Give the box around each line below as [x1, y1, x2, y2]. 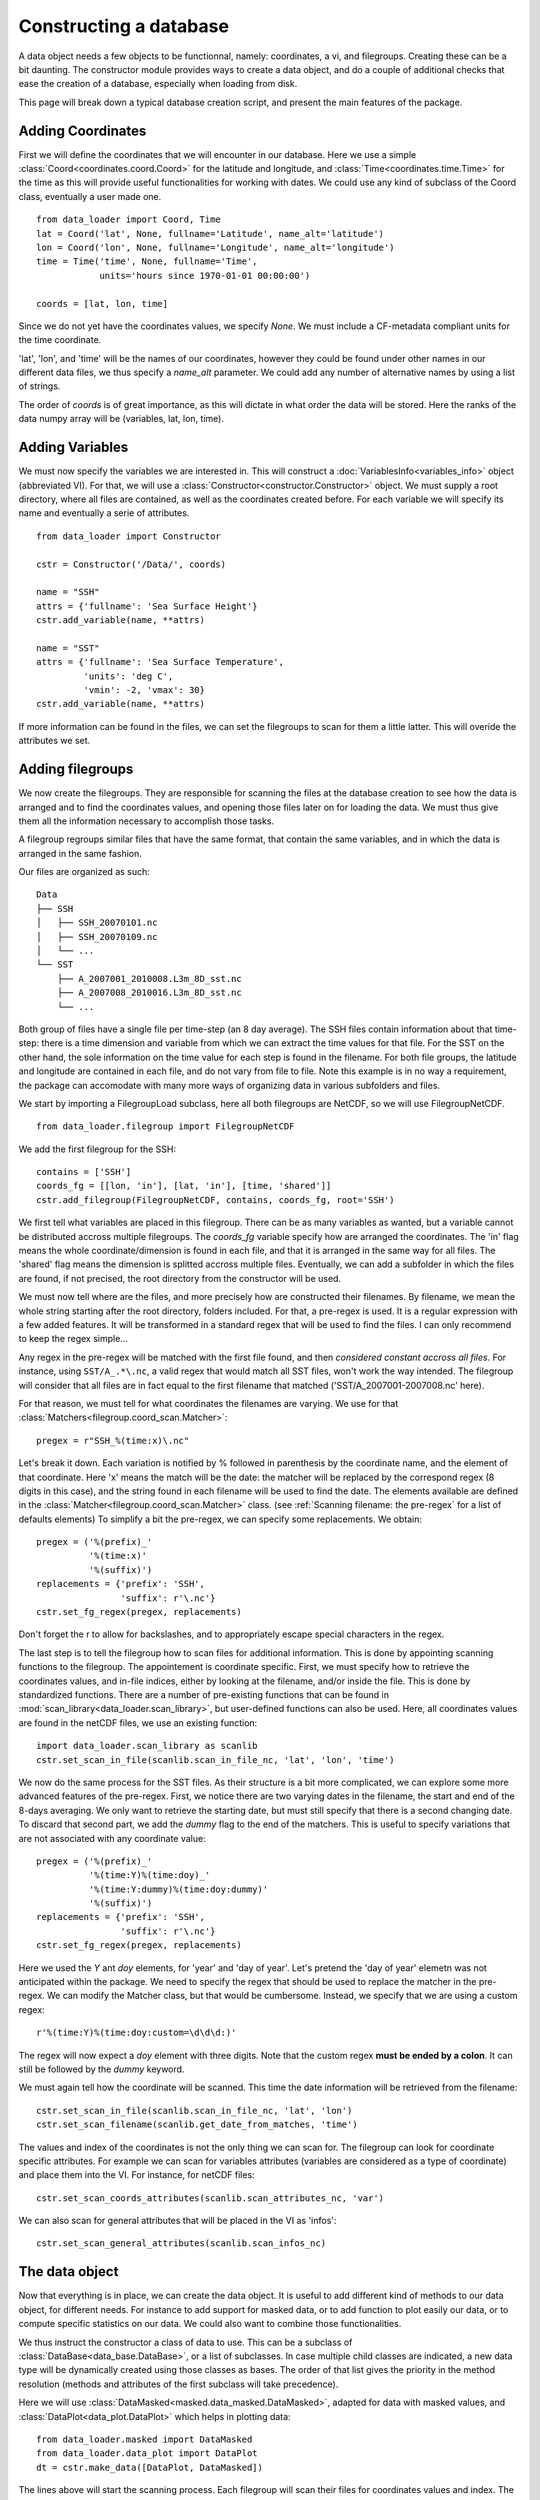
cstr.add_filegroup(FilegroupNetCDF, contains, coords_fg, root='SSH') [36, 1194, 395, 1205]
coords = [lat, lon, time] [36, 298, 169, 309]
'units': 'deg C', [83, 670, 174, 682]
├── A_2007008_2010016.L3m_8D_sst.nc [56, 987, 242, 999]
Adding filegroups [18, 761, 134, 778]
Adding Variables [18, 439, 129, 456]
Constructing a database [18, 15, 230, 37]
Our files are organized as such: [18, 866, 150, 878]
